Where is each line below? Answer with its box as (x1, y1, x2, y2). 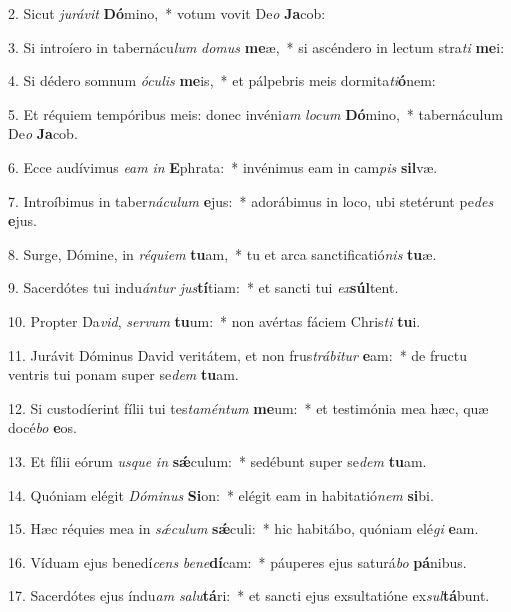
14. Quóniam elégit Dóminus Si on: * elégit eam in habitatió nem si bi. (8, 484, 434, 505)
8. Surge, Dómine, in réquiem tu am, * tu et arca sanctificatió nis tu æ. (8, 243, 437, 264)
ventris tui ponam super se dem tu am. (8, 364, 239, 385)
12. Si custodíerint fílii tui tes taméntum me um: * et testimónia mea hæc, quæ (8, 397, 489, 418)
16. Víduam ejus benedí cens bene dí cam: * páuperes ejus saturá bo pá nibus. (8, 551, 467, 572)
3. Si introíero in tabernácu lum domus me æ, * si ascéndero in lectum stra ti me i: (8, 36, 505, 57)
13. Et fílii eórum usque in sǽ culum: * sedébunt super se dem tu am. (8, 450, 427, 471)
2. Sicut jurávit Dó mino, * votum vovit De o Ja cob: (8, 3, 326, 23)
